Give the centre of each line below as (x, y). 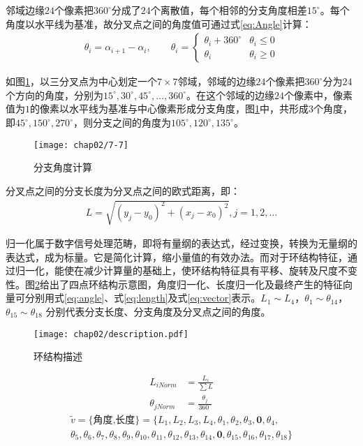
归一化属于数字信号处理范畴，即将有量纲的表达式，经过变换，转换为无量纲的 (181, 243)
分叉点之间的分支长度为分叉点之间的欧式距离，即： (123, 190)
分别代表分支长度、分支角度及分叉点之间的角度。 (158, 311)
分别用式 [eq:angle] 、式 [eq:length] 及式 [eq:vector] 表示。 (143, 298)
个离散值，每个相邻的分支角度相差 (229, 10)
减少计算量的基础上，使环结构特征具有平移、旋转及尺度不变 (220, 270)
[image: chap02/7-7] (81, 145)
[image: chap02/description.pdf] (111, 334)
